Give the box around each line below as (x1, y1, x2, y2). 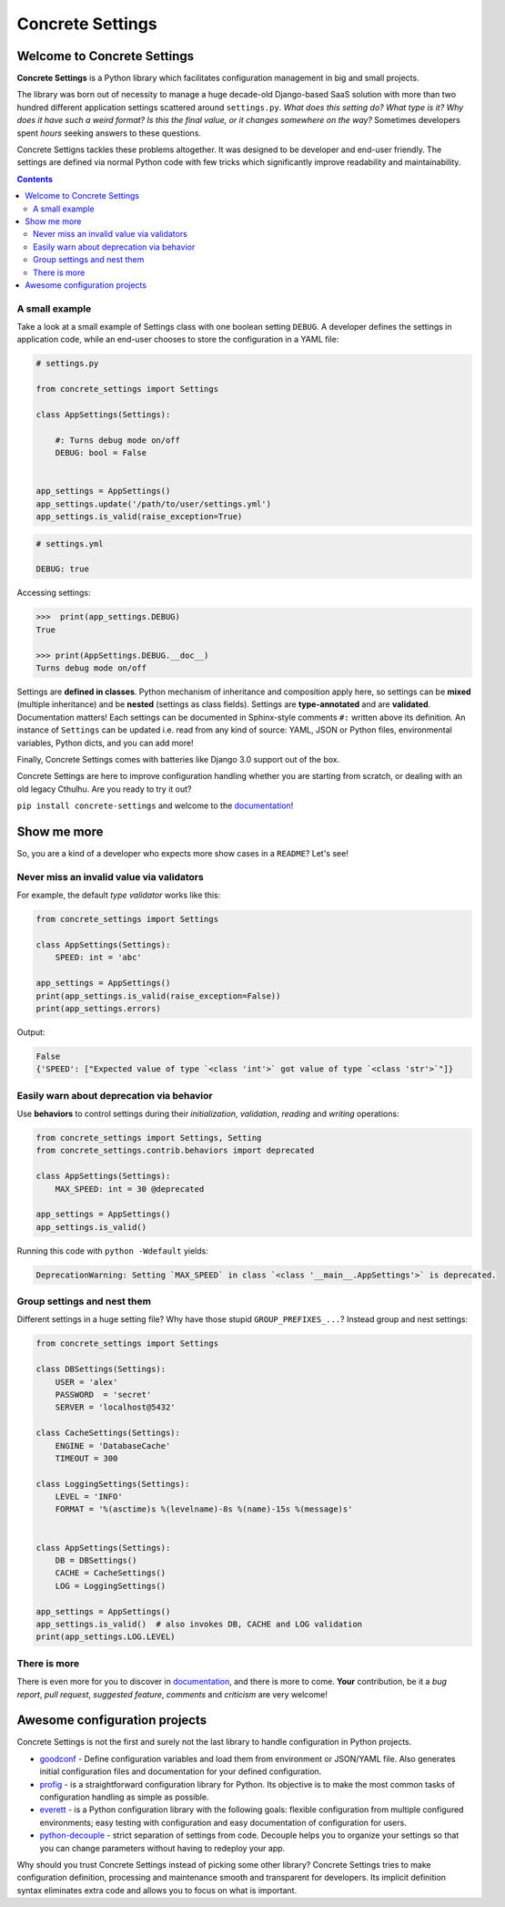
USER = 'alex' (55, 1377, 118, 1387)
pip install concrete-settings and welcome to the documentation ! (16, 800, 294, 811)
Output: (16, 1026, 45, 1038)
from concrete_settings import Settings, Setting (35, 1133, 262, 1143)
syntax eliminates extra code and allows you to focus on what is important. (16, 1884, 298, 1895)
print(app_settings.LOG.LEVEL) (35, 1632, 177, 1642)
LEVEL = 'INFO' (55, 1492, 123, 1502)
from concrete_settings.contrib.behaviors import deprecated (35, 1145, 315, 1156)
